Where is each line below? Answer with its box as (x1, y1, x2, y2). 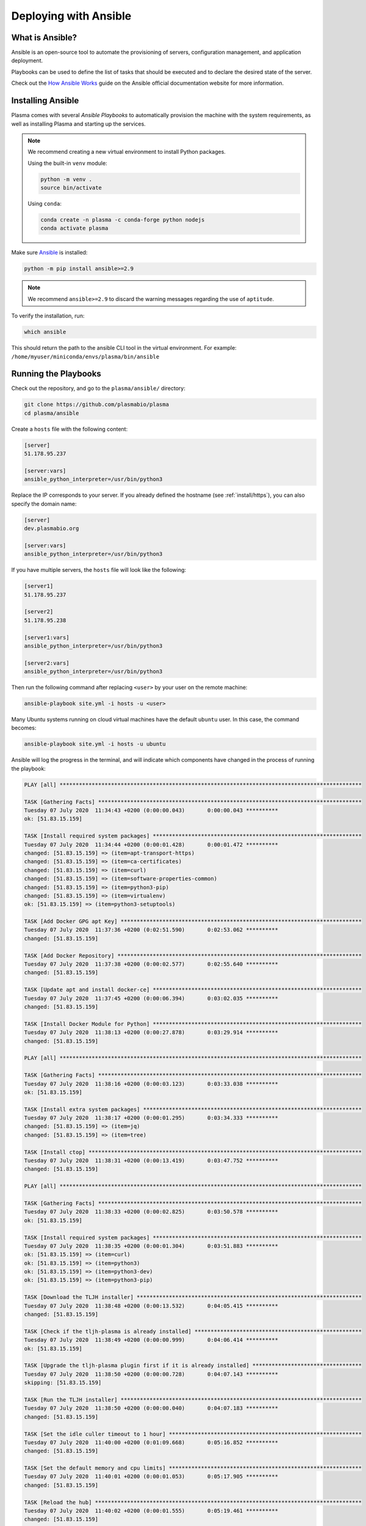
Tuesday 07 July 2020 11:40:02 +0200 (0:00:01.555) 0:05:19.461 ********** (24, 1508, 279, 1514)
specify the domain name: (11, 500, 77, 507)
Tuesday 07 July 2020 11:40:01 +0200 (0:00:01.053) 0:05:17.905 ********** (24, 1473, 279, 1480)
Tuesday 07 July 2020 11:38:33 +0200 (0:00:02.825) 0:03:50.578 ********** (24, 1209, 279, 1215)
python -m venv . (40, 176, 93, 183)
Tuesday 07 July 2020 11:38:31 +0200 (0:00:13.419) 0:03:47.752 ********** (24, 1157, 279, 1164)
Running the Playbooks (11, 369, 102, 379)
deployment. (11, 57, 43, 64)
